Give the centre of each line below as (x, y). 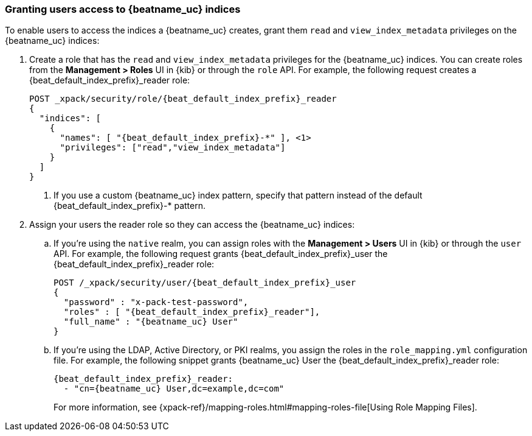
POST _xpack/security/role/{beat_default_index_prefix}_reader (183, 99)
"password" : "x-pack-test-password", (156, 302)
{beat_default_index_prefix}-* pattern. (130, 206)
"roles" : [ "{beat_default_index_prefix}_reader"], (192, 312)
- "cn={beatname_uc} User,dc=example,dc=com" (174, 389)
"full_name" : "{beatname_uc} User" (151, 322)
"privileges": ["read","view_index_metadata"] (173, 148)
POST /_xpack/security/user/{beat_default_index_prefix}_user (205, 283)
